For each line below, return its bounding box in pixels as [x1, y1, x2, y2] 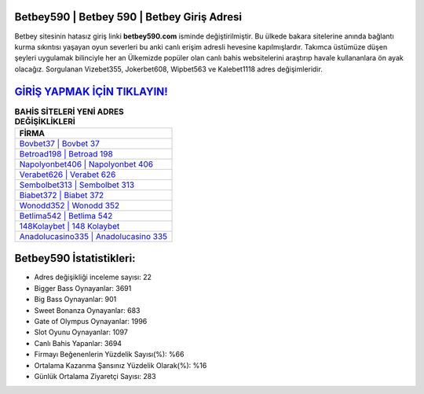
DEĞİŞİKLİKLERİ [14, 116, 76, 127]
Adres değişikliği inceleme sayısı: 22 [34, 272, 152, 282]
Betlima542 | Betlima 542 [19, 210, 113, 221]
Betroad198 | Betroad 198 [19, 148, 113, 159]
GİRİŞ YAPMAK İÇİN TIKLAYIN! [14, 85, 168, 98]
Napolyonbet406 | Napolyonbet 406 [19, 158, 153, 169]
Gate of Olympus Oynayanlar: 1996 [34, 317, 148, 326]
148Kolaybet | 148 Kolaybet [19, 220, 120, 231]
